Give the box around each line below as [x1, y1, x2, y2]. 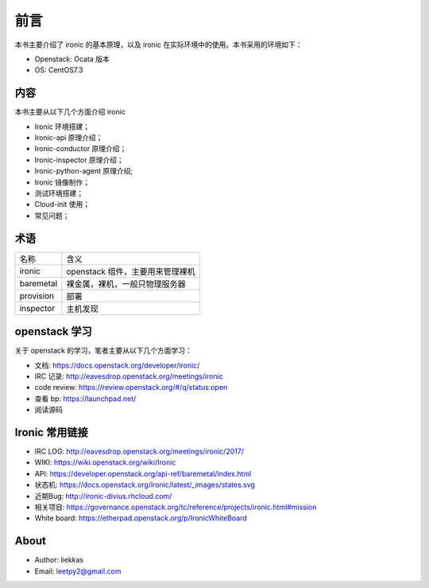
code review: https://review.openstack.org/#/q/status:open [34, 383, 228, 392]
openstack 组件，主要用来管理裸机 [66, 266, 196, 277]
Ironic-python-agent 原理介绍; [34, 166, 133, 176]
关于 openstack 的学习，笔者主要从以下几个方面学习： [14, 346, 192, 356]
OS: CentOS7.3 [34, 65, 83, 75]
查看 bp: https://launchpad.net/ [34, 394, 137, 403]
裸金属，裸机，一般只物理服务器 [66, 278, 186, 290]
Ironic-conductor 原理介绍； [34, 144, 127, 154]
